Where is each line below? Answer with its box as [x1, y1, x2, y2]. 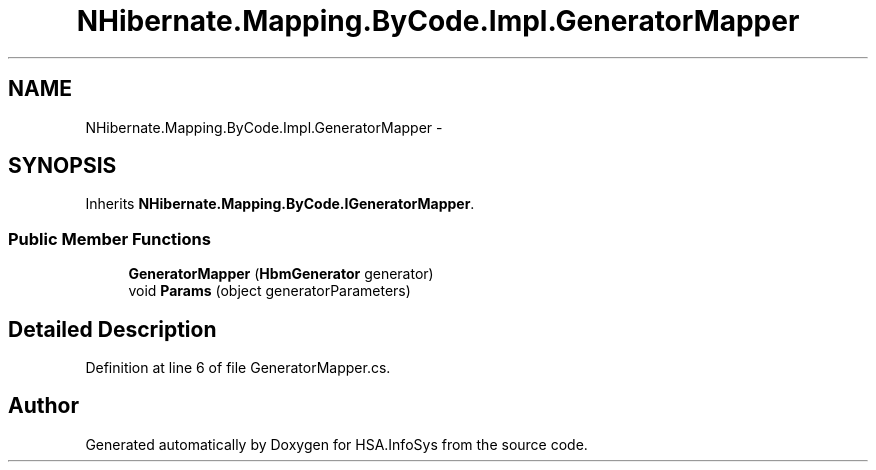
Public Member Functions [8, 228, 211, 249]
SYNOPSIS [8, 153, 117, 179]
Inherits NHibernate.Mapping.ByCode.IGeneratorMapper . [85, 195, 475, 213]
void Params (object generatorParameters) [128, 282, 411, 300]
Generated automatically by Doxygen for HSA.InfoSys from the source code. [85, 435, 588, 453]
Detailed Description [8, 316, 217, 342]
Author [8, 393, 79, 419]
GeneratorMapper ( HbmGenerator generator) [128, 265, 434, 283]
